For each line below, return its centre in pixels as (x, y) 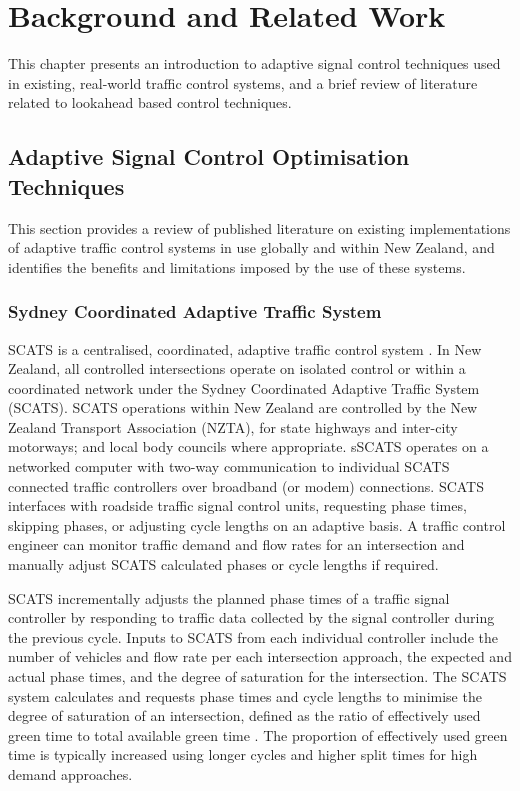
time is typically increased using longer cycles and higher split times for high (243, 754)
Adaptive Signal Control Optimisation (209, 156)
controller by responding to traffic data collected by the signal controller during (251, 617)
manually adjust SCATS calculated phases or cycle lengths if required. (223, 564)
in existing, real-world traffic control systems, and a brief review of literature (243, 82)
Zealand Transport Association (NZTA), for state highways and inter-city (233, 426)
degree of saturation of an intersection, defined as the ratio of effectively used (244, 715)
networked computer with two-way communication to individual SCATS (229, 466)
